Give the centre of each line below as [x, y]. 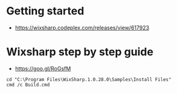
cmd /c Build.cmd [28, 85]
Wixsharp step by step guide [80, 52]
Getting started [45, 11]
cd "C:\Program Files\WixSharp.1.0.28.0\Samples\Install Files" [89, 79]
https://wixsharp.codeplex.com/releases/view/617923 [82, 28]
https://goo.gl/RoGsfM [43, 68]
